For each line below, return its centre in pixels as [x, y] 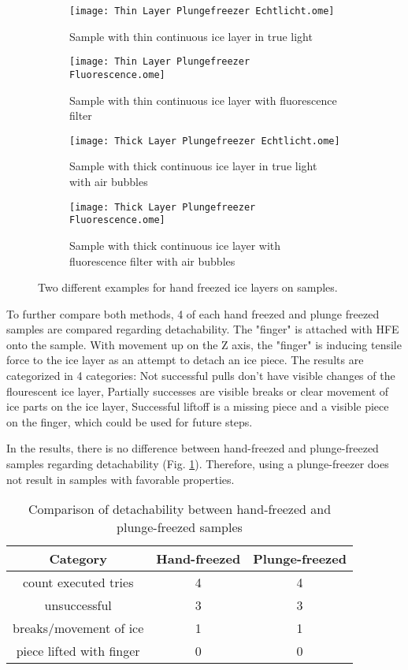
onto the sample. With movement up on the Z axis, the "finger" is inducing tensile [204, 344]
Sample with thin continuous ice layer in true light [191, 36]
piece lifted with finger [78, 651]
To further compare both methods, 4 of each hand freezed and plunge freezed [193, 313]
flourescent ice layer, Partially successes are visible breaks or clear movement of [198, 391]
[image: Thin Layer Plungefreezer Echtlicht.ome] [202, 11]
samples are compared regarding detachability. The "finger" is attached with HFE [203, 329]
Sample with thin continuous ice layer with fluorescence [203, 100]
